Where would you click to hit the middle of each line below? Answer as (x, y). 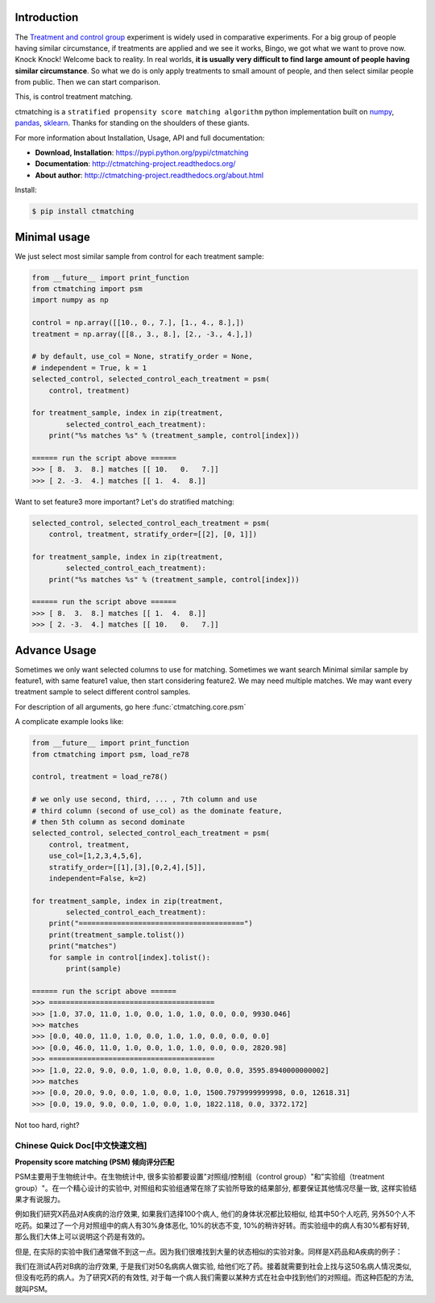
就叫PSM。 (33, 1288)
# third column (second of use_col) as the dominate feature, (157, 811)
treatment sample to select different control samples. (103, 692)
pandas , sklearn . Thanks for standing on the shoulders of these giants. (132, 123)
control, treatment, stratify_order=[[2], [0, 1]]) (153, 535)
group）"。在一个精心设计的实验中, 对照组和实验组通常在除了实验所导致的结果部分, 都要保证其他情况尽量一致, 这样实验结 (216, 1188)
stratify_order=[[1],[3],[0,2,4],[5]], (128, 867)
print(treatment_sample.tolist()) (117, 935)
